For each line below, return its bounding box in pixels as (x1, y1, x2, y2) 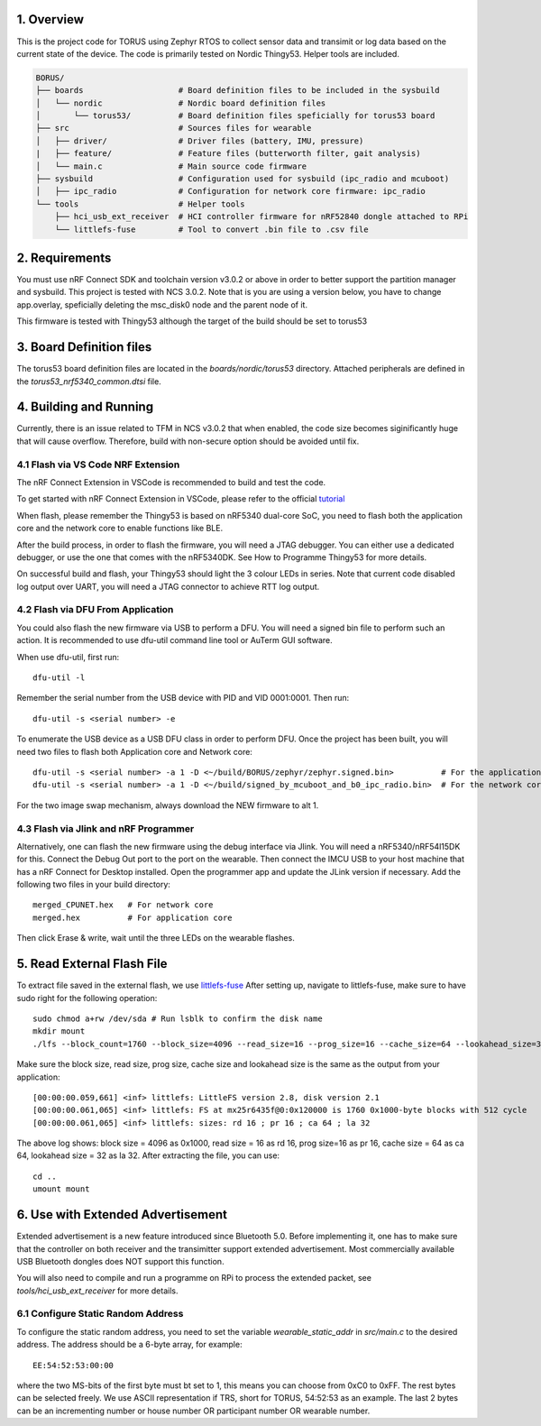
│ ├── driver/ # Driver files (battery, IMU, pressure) (35, 135, 364, 146)
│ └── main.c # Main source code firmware (35, 161, 307, 171)
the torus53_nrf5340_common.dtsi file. (16, 375, 161, 387)
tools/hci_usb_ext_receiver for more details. (16, 1285, 179, 1296)
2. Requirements (16, 250, 112, 265)
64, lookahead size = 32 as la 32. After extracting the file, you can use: (16, 1150, 280, 1161)
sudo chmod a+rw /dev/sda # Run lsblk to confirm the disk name (32, 1013, 324, 1024)
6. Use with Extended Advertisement (16, 1207, 227, 1222)
